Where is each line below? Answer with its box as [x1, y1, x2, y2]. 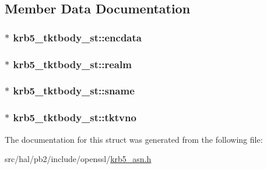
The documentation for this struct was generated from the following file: [5, 133, 263, 145]
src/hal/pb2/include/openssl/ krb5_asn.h [5, 153, 152, 165]
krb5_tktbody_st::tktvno [13, 110, 136, 125]
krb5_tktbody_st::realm [13, 57, 132, 71]
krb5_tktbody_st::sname [13, 83, 135, 98]
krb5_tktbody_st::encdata [13, 30, 142, 44]
